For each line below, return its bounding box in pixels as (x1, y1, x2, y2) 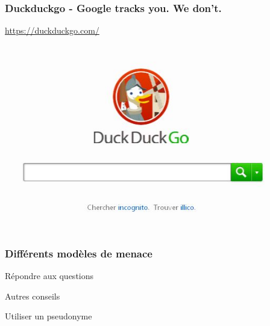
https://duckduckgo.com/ (5, 24, 99, 37)
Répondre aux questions (5, 269, 94, 282)
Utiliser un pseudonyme (5, 310, 92, 322)
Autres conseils (5, 289, 60, 302)
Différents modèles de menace (5, 245, 152, 260)
